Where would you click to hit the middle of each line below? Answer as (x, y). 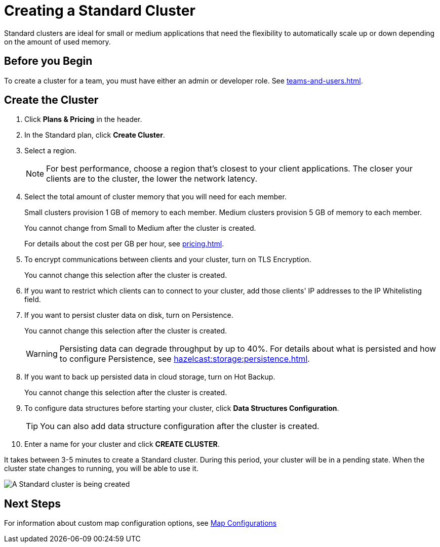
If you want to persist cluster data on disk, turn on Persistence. (129, 315)
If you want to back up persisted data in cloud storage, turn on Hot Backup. (150, 377)
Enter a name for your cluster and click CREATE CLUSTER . (122, 444)
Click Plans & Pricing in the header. (83, 119)
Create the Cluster (51, 100)
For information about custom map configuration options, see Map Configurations (141, 523)
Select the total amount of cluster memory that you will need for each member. (155, 197)
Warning (42, 354)
